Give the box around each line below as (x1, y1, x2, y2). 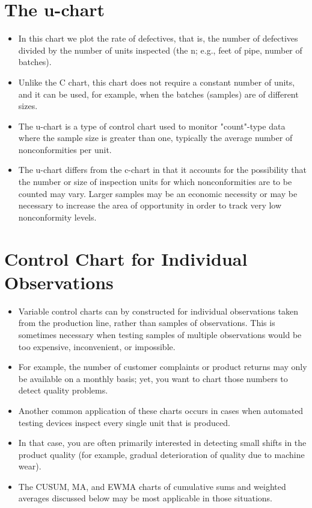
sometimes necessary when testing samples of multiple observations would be (18, 328, 302, 340)
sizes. (18, 99, 38, 112)
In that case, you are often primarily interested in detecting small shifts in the (18, 436, 307, 449)
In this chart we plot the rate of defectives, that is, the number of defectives (18, 32, 298, 45)
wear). (18, 460, 41, 472)
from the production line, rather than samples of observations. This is (18, 316, 275, 329)
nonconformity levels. (18, 210, 97, 223)
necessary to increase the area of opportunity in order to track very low (18, 199, 282, 212)
